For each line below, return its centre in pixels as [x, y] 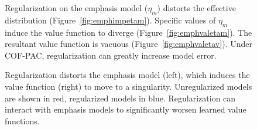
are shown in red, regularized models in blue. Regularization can [120, 98]
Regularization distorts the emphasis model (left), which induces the [127, 75]
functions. [22, 120]
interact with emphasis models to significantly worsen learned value [126, 109]
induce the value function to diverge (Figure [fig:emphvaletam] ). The [128, 32]
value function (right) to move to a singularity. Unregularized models [128, 86]
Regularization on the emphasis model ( [76, 8]
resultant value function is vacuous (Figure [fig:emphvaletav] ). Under [128, 44]
